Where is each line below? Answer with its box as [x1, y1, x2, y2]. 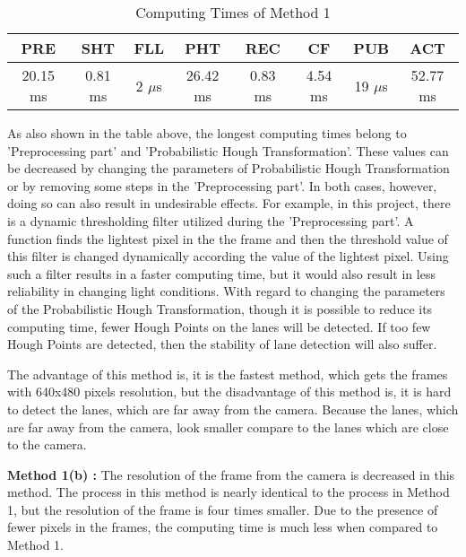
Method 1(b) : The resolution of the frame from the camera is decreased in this [7, 465, 455, 483]
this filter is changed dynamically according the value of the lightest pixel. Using [7, 247, 449, 265]
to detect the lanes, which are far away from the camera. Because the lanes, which [7, 399, 459, 418]
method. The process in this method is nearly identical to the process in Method [7, 483, 450, 501]
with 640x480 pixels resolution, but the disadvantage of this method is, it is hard [7, 382, 452, 401]
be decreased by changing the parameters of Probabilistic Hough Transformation [7, 159, 450, 178]
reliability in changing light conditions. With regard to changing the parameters [7, 282, 445, 300]
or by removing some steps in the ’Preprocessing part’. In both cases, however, [7, 176, 437, 195]
